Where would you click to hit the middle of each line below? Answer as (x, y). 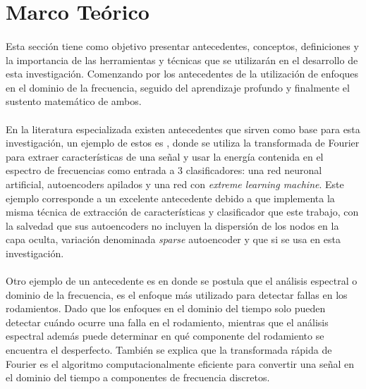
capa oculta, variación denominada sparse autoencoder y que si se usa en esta (173, 239)
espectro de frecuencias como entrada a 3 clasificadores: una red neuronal (164, 170)
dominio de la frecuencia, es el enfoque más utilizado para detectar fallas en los (177, 294)
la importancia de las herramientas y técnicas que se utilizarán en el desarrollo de (182, 60)
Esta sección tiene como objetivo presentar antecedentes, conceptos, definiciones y (182, 45)
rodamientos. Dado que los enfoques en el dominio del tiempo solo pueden (166, 308)
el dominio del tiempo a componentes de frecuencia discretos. (138, 377)
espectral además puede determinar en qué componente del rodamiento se (165, 336)
